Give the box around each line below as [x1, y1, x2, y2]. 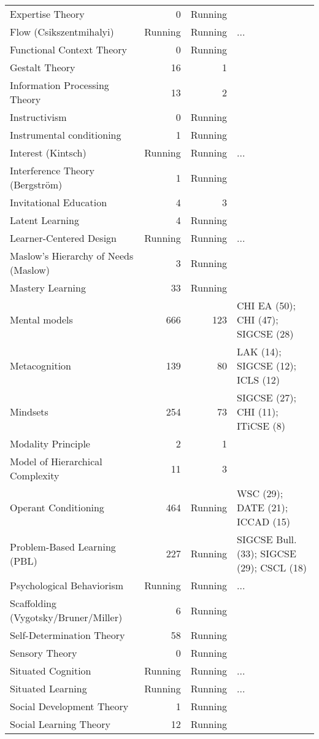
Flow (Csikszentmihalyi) [10, 25, 114, 39]
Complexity [10, 468, 60, 482]
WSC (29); [237, 486, 283, 500]
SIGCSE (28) [237, 327, 294, 341]
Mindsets [10, 404, 48, 419]
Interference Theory [10, 163, 94, 177]
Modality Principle [10, 436, 90, 451]
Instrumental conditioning [10, 128, 121, 142]
